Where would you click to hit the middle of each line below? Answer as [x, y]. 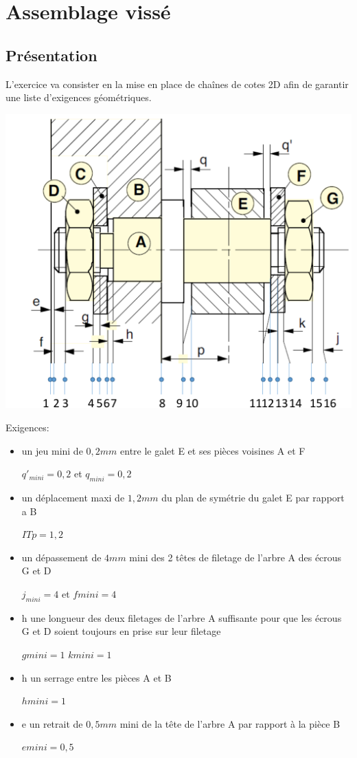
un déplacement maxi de [73, 498]
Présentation [51, 55]
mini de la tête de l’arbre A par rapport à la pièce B [230, 723]
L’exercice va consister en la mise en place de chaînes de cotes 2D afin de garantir [177, 84]
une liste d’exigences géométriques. [79, 97]
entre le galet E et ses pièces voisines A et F [213, 450]
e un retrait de [52, 723]
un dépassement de [61, 557]
